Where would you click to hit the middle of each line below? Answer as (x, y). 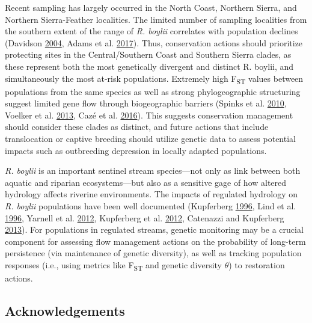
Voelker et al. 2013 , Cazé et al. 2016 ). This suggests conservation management (149, 115)
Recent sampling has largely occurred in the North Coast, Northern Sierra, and (151, 7)
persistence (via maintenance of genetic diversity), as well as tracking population (153, 253)
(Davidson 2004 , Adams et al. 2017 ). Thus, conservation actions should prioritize (154, 42)
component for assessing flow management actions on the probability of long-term (155, 241)
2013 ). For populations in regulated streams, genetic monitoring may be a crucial (154, 229)
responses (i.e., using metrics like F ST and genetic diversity (113, 266)
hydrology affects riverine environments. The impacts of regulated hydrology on (151, 194)
